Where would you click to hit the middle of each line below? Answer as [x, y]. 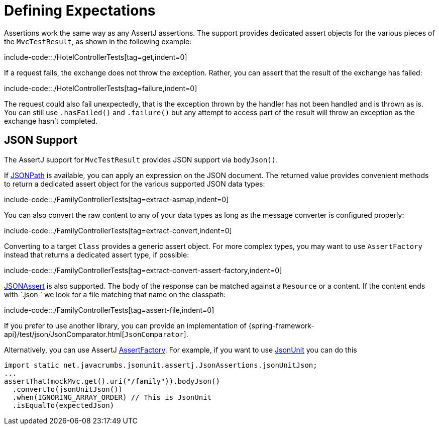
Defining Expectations [80, 11]
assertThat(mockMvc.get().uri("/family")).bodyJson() [112, 381]
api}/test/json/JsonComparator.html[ [64, 334]
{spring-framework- [281, 325]
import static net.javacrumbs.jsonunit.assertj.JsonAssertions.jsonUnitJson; [161, 365]
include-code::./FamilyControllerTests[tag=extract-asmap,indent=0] [117, 199]
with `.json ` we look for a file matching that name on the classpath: [115, 294]
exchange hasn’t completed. [51, 121]
